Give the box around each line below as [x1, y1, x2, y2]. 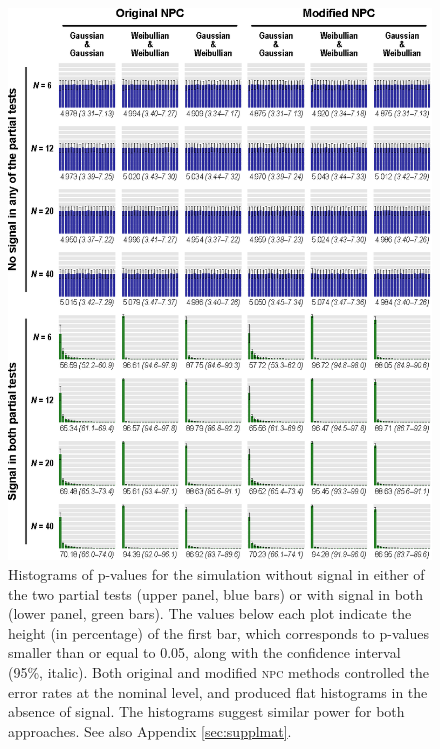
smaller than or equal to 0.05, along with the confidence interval [8, 642, 401, 663]
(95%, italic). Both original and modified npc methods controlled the [8, 661, 429, 682]
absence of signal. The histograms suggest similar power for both [8, 701, 405, 722]
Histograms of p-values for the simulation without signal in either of [8, 563, 425, 584]
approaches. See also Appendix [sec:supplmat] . [8, 720, 292, 741]
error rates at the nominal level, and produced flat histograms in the [8, 681, 428, 702]
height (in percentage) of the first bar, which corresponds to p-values [8, 622, 429, 643]
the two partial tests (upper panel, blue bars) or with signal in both [8, 583, 424, 604]
